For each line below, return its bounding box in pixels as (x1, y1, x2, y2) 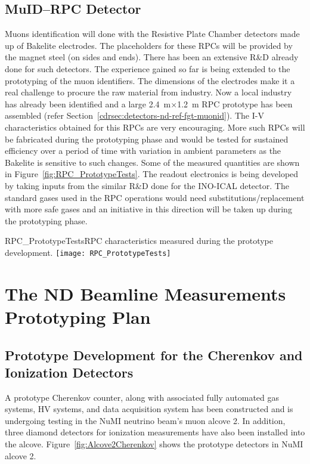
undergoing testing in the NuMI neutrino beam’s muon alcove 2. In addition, (5, 414, 286, 426)
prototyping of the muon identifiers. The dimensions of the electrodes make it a (5, 74, 295, 86)
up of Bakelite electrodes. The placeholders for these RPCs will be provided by (5, 39, 293, 51)
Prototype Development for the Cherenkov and (5, 345, 303, 364)
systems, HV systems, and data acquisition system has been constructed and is (5, 403, 293, 415)
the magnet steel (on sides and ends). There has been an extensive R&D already (5, 51, 299, 63)
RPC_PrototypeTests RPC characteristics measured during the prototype (5, 234, 274, 247)
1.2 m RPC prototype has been (177, 97, 293, 110)
